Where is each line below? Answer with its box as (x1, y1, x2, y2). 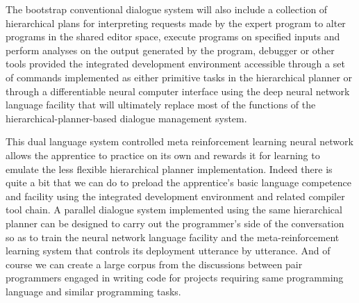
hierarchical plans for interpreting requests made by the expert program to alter (6, 15, 346, 30)
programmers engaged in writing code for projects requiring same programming (6, 270, 344, 285)
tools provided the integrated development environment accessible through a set (6, 56, 345, 71)
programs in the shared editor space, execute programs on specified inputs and (6, 29, 340, 44)
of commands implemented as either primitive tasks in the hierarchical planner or (6, 69, 353, 84)
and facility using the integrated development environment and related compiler (6, 188, 345, 203)
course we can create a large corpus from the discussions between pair (6, 256, 303, 271)
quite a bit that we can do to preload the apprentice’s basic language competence (6, 175, 351, 190)
